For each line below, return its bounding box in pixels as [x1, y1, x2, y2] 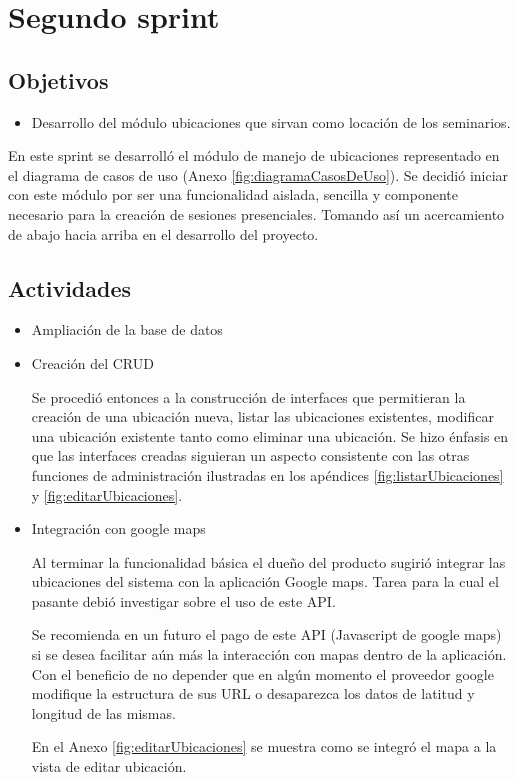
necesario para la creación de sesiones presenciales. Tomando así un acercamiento [8, 203, 505, 224]
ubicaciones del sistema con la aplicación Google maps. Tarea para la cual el [31, 571, 499, 592]
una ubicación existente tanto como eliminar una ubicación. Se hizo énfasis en [31, 425, 509, 446]
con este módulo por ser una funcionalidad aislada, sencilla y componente [8, 184, 458, 205]
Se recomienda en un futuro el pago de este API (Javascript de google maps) [31, 624, 502, 645]
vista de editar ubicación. [31, 756, 187, 777]
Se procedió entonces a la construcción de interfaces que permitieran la [31, 386, 466, 407]
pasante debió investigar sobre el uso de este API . [31, 590, 336, 611]
